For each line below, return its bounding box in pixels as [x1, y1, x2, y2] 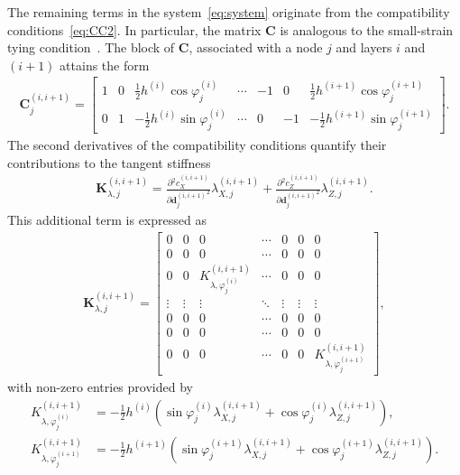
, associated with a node [189, 38, 323, 57]
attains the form [60, 55, 150, 74]
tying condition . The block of [7, 38, 175, 57]
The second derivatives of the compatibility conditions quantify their [7, 135, 387, 154]
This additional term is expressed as [7, 210, 207, 229]
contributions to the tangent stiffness [7, 153, 211, 172]
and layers [336, 38, 392, 57]
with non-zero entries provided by [7, 377, 193, 396]
